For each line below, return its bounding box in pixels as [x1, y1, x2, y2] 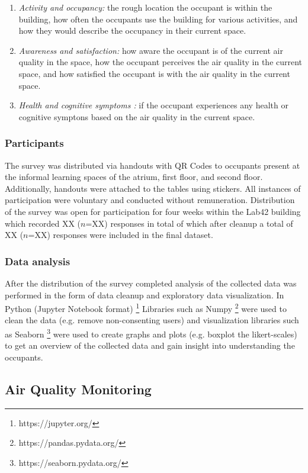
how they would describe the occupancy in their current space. [18, 24, 246, 37]
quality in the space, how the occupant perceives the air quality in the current [18, 56, 303, 68]
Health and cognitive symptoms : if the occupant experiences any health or [18, 99, 288, 111]
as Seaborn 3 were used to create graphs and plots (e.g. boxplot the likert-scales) [5, 326, 297, 340]
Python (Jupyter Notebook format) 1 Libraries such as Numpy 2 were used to [5, 301, 287, 314]
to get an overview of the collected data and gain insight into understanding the [5, 339, 295, 352]
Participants [5, 136, 64, 150]
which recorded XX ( [5, 217, 81, 229]
